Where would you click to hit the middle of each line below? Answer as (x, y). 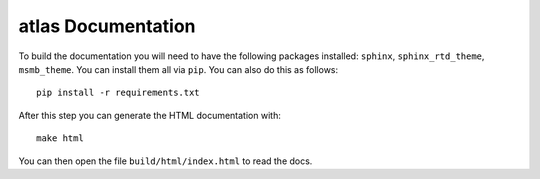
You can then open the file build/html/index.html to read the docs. (165, 161)
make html (60, 138)
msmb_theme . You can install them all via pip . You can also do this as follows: (178, 69)
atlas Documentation (107, 26)
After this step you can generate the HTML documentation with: (150, 115)
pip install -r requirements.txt (118, 93)
